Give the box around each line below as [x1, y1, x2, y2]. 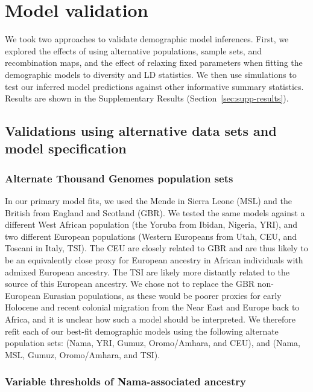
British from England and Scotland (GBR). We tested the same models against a [5, 206, 305, 219]
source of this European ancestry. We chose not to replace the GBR [5, 277, 255, 290]
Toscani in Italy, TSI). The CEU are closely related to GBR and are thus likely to [5, 242, 308, 254]
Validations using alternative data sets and [5, 121, 277, 140]
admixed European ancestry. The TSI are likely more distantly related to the [5, 265, 289, 278]
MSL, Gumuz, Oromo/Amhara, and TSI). [5, 348, 160, 361]
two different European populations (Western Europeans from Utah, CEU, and [5, 230, 297, 242]
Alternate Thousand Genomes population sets [5, 170, 233, 185]
